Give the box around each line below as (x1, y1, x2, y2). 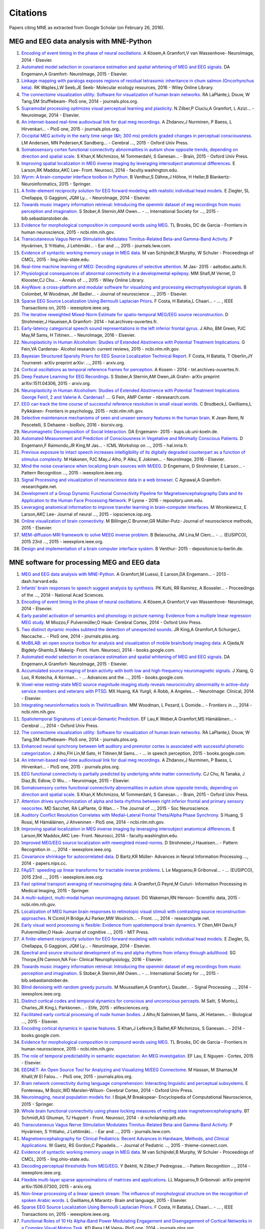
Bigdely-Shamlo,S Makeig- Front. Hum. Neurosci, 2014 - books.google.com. (21, 647, 175, 653)
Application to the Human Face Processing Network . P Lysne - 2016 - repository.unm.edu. (21, 497, 204, 503)
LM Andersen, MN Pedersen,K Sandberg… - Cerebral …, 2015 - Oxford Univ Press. (21, 140, 189, 146)
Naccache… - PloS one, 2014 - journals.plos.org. (21, 633, 120, 639)
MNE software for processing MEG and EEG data (9, 558, 160, 567)
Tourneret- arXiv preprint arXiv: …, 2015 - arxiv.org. (21, 360, 125, 366)
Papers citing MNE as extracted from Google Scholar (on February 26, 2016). (9, 25, 165, 30)
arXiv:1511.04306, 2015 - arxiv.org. (21, 380, 91, 386)
